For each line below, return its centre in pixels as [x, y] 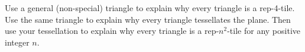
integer [17, 42]
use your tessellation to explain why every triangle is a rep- [112, 31]
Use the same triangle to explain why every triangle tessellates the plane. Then [148, 19]
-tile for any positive [264, 31]
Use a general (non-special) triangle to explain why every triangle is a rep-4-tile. [150, 8]
